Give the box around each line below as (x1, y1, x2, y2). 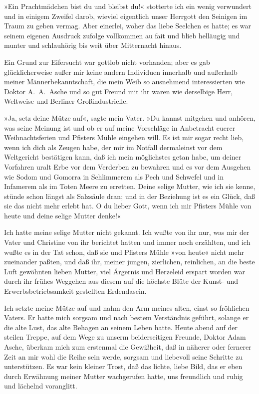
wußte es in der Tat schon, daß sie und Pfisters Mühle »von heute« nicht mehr (4, 246, 244, 257)
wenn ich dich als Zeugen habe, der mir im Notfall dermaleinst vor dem (4, 142, 223, 152)
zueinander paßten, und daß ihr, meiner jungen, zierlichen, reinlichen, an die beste (4, 256, 255, 267)
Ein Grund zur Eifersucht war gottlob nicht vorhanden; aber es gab (4, 56, 210, 67)
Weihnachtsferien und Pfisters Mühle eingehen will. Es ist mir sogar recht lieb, (4, 132, 244, 143)
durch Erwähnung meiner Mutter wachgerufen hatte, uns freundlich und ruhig (4, 371, 243, 381)
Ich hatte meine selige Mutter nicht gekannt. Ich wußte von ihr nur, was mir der (4, 227, 250, 237)
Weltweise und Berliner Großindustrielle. (4, 96, 128, 106)
